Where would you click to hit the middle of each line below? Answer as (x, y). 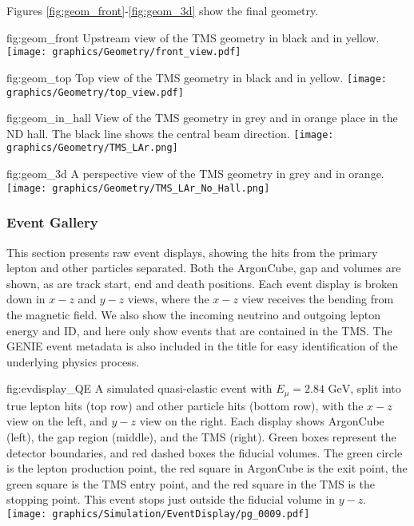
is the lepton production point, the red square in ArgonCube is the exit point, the (207, 468)
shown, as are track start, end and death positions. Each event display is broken (203, 283)
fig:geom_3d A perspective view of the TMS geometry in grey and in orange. (195, 174)
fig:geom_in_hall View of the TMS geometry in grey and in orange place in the (202, 118)
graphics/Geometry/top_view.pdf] (95, 92)
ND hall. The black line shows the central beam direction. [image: (170, 133)
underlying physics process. (73, 361)
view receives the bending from (318, 299)
